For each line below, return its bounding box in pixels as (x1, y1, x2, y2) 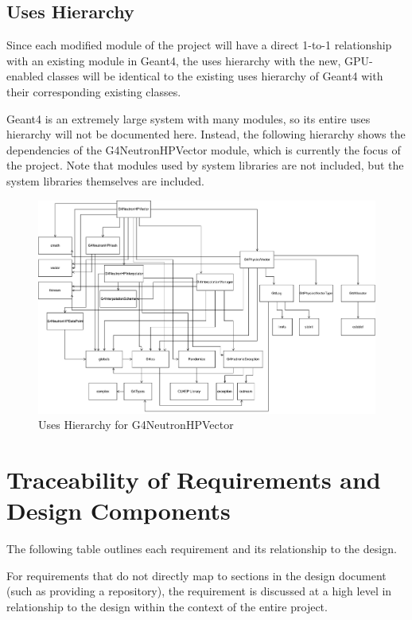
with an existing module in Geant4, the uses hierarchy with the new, (6, 52, 341, 68)
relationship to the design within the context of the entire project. (6, 598, 328, 614)
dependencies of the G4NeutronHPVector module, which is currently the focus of (6, 141, 401, 158)
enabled (6, 68, 44, 84)
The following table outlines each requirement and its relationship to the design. (6, 540, 397, 557)
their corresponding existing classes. (6, 83, 181, 99)
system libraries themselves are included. (6, 172, 204, 189)
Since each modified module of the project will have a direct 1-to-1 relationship (6, 37, 392, 53)
